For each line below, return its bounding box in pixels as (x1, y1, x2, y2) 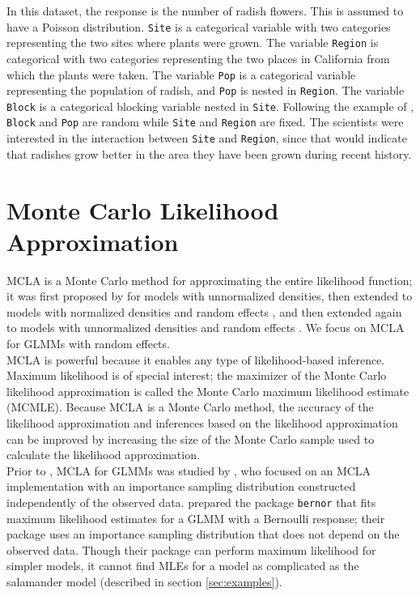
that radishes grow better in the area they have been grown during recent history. (6, 145, 412, 162)
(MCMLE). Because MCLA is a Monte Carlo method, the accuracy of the (6, 398, 374, 415)
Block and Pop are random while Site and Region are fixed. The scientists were (6, 113, 404, 130)
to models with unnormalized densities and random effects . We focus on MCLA (6, 319, 405, 336)
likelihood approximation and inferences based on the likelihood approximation (6, 415, 398, 432)
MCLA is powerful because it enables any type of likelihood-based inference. (6, 351, 385, 368)
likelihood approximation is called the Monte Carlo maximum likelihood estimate (6, 382, 409, 399)
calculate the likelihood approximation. (6, 446, 200, 463)
